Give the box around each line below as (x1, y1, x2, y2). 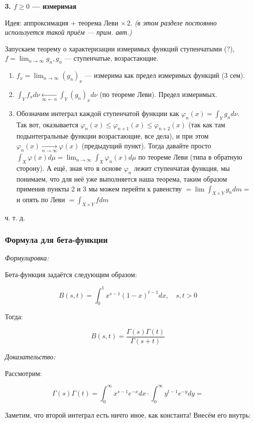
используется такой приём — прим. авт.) (5, 27, 132, 37)
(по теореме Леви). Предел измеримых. (100, 89, 217, 99)
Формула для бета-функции (5, 233, 108, 245)
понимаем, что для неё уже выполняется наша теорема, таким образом (16, 173, 227, 184)
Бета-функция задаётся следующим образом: (5, 269, 137, 279)
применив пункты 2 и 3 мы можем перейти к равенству (16, 183, 182, 193)
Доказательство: (5, 352, 56, 362)
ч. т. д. (5, 212, 25, 223)
